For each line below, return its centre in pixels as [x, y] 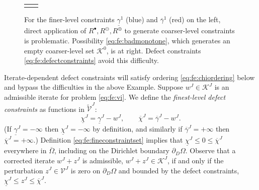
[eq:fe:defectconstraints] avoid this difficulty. [92, 60]
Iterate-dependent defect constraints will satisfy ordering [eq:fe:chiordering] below [129, 77]
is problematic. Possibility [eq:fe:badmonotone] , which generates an [127, 41]
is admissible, [103, 160]
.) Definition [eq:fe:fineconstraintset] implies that [108, 140]
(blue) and [142, 19]
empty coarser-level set [59, 50]
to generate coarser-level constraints [180, 30]
